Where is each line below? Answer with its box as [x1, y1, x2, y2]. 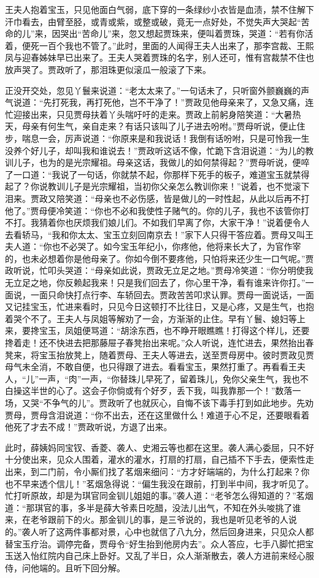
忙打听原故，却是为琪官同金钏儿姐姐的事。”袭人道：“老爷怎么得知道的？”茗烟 [5, 489, 313, 502]
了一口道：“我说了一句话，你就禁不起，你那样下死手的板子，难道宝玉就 [5, 168, 293, 180]
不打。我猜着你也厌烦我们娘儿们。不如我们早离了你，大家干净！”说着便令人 [5, 216, 310, 229]
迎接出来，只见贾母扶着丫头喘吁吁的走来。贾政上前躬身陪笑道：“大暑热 [13, 107, 301, 120]
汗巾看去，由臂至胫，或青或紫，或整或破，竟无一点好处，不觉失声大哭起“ [5, 15, 301, 28]
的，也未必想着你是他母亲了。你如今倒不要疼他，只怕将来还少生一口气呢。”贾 [5, 252, 314, 264]
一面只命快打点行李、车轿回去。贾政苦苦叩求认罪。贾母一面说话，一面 [30, 288, 314, 301]
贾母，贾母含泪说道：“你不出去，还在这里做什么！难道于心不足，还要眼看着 [5, 408, 310, 421]
